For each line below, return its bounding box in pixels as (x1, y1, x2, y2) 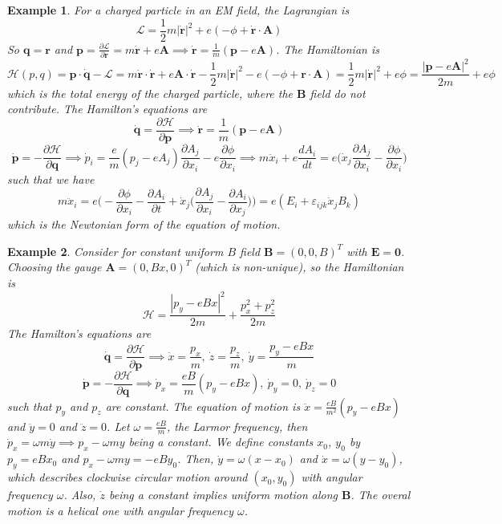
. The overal (350, 486, 411, 503)
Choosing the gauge (7, 258, 102, 275)
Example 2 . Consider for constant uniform (7, 242, 224, 259)
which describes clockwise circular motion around (7, 469, 248, 485)
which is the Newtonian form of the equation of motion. (7, 216, 281, 233)
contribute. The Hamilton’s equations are (7, 100, 208, 117)
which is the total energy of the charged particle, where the (7, 84, 294, 101)
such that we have (7, 170, 95, 187)
